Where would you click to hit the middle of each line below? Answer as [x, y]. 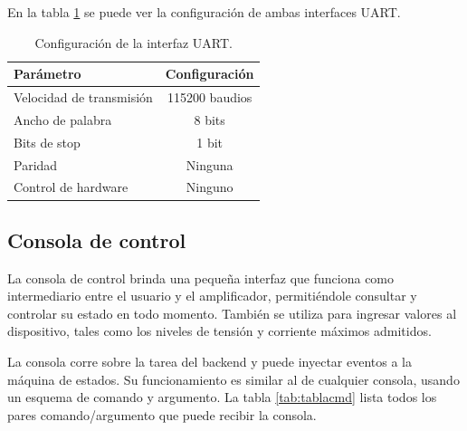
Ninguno [210, 187]
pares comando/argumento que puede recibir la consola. [162, 414]
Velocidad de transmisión [83, 97]
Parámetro [48, 74]
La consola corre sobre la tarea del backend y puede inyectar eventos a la [210, 362]
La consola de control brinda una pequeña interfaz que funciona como [201, 278]
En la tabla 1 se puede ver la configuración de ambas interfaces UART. [204, 12]
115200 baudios [210, 97]
